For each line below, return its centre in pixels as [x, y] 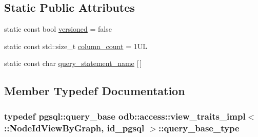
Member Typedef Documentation [95, 91]
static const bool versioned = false [58, 29]
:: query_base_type [199, 128]
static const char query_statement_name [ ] [73, 63]
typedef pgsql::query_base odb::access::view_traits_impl [125, 116]
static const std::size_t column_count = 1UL [76, 46]
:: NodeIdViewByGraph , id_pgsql [74, 128]
